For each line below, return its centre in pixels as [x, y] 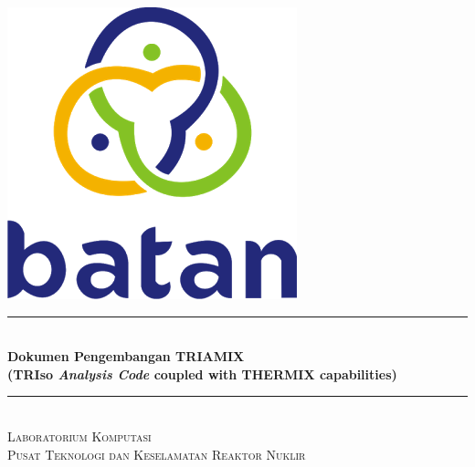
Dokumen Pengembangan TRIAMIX [126, 356]
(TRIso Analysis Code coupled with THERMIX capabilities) [202, 374]
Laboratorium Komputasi [79, 436]
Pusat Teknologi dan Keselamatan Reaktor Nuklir [157, 454]
